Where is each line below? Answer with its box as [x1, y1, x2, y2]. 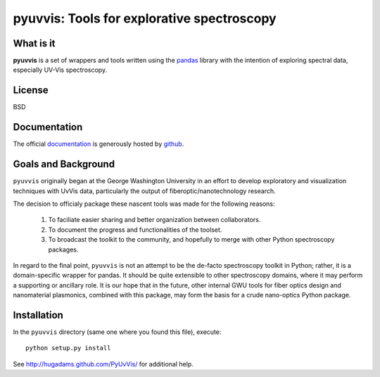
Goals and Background [13, 159, 115, 171]
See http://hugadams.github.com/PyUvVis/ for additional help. [13, 359, 194, 368]
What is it [13, 37, 56, 49]
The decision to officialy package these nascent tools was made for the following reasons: [13, 199, 275, 208]
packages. [48, 245, 79, 254]
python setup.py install [25, 344, 111, 352]
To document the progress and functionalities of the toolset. [48, 225, 222, 234]
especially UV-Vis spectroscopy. [13, 66, 108, 74]
